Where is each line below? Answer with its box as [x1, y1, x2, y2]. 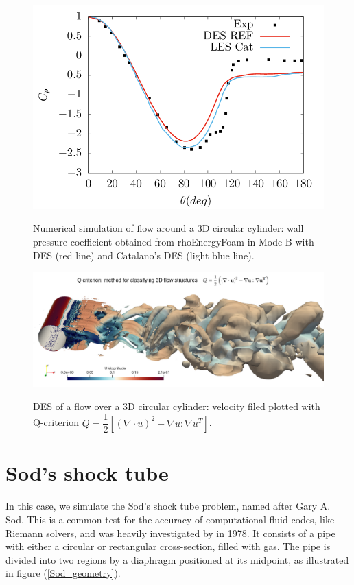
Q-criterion [33, 415, 79, 429]
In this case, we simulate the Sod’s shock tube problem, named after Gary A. [5, 499, 331, 513]
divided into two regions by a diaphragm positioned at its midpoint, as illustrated [5, 552, 349, 566]
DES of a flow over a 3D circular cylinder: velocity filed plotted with [33, 398, 320, 413]
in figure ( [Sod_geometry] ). [5, 566, 121, 580]
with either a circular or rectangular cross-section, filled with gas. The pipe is [5, 539, 331, 553]
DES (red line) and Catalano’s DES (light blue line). [33, 248, 255, 262]
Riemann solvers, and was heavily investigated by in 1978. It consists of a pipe [5, 525, 335, 540]
